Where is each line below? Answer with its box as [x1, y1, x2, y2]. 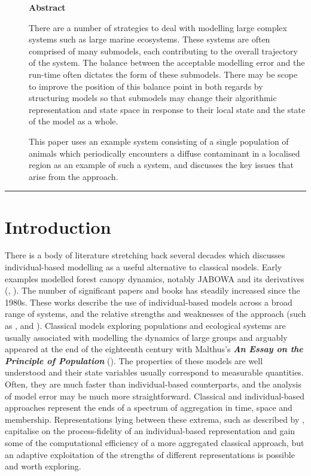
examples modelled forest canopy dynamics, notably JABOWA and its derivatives [5, 272, 304, 285]
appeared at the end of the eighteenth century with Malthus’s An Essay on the [5, 343, 303, 355]
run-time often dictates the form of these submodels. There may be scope [29, 68, 298, 80]
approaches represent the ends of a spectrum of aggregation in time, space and [5, 401, 292, 414]
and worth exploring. [5, 460, 81, 472]
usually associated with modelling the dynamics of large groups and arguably [5, 331, 288, 343]
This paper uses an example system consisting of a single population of [29, 135, 289, 147]
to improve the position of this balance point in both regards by [29, 80, 263, 92]
